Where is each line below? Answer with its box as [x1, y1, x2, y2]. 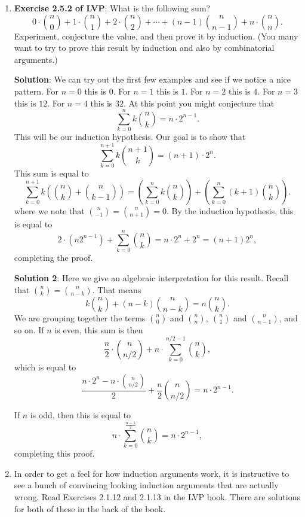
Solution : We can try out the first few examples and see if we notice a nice [14, 73, 291, 86]
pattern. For [14, 84, 58, 97]
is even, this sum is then [54, 323, 143, 336]
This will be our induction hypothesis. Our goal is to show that [14, 130, 246, 143]
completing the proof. [14, 251, 93, 264]
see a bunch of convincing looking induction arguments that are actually [14, 479, 279, 491]
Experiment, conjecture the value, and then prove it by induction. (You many [14, 29, 298, 42]
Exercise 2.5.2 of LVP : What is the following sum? [14, 2, 211, 14]
